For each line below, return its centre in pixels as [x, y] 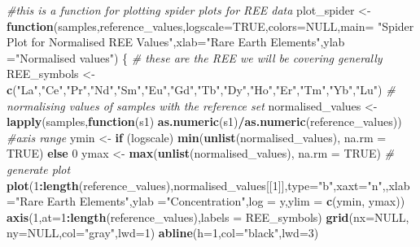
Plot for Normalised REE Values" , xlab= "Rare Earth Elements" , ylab [176, 42]
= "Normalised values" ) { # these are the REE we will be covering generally [195, 57]
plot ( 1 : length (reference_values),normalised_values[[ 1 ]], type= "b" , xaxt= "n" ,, [198, 185]
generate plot [39, 169]
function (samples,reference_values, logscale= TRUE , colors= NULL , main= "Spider [210, 26]
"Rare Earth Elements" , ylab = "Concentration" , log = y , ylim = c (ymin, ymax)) [210, 201]
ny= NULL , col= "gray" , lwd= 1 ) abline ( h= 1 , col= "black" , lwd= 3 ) [163, 233]
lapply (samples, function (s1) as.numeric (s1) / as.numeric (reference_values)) [204, 121]
